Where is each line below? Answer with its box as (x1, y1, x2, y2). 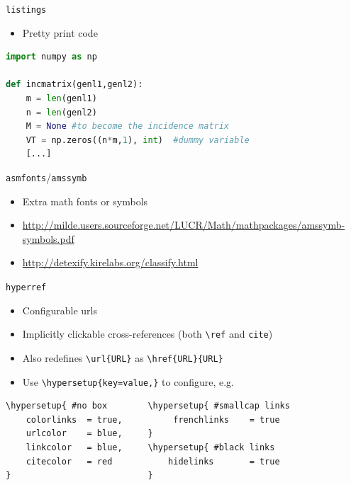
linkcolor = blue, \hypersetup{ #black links (26, 443, 275, 453)
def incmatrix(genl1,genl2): (6, 79, 143, 90)
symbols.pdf (22, 231, 74, 246)
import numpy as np (6, 52, 97, 62)
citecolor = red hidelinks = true (26, 456, 280, 467)
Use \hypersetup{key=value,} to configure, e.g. (22, 374, 234, 389)
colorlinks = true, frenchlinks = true (26, 414, 280, 425)
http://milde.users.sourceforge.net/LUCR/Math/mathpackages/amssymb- (22, 217, 345, 232)
